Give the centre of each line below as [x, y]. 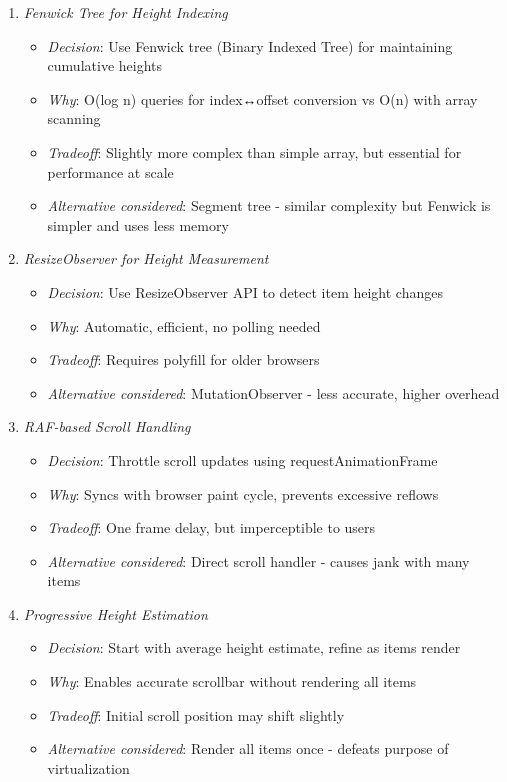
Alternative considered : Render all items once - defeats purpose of [248, 748]
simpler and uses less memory [138, 224]
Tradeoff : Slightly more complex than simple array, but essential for [254, 151]
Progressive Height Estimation [115, 613]
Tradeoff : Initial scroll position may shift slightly [196, 714]
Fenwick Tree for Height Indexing [125, 12]
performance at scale [110, 171]
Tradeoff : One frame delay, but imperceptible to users [211, 527]
